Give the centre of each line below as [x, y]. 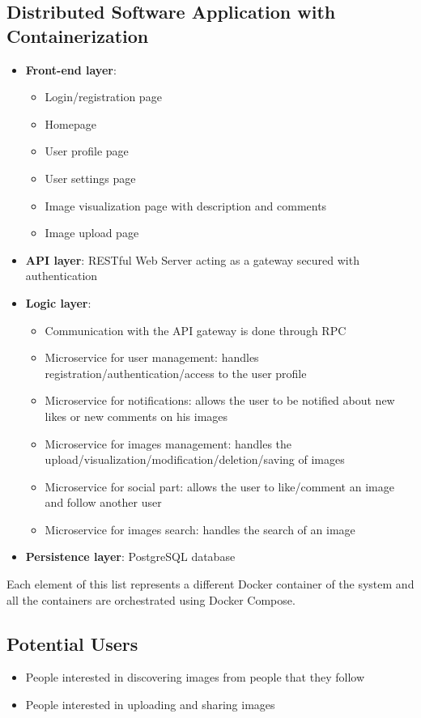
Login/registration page [103, 97]
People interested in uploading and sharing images [150, 705]
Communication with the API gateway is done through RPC [196, 330]
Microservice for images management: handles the [168, 443]
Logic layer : [58, 302]
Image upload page [92, 233]
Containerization [78, 35]
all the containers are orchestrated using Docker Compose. [151, 599]
